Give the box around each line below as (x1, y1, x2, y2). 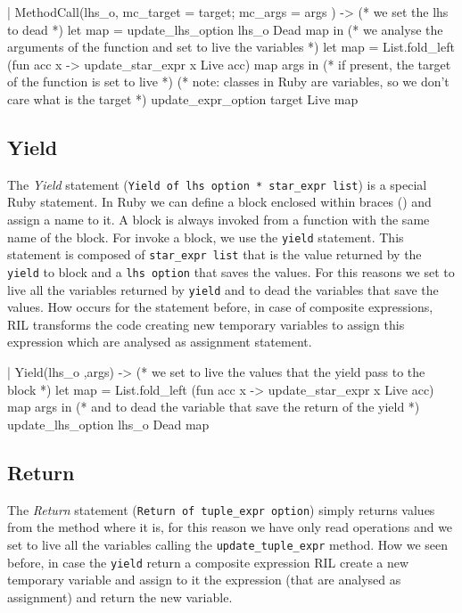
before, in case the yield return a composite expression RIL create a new (7, 552, 409, 571)
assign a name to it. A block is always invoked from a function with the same (7, 210, 430, 229)
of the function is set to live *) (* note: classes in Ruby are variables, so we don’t (7, 72, 450, 91)
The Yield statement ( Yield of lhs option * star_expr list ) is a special (7, 175, 427, 193)
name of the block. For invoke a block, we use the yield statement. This (7, 227, 404, 246)
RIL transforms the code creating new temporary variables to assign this (7, 315, 405, 333)
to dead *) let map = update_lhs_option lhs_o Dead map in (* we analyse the (7, 20, 443, 38)
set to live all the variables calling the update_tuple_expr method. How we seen (7, 535, 449, 553)
